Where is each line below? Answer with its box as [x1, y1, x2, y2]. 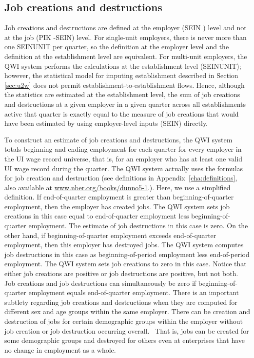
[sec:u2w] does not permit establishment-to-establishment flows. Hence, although [4, 80, 245, 90]
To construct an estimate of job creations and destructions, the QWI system [4, 134, 233, 144]
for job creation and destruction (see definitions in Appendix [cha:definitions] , [4, 173, 237, 183]
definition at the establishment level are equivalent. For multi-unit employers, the [4, 51, 247, 61]
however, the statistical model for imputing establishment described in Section [4, 70, 238, 80]
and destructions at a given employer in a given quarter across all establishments [4, 99, 246, 109]
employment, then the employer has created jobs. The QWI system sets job [4, 201, 230, 211]
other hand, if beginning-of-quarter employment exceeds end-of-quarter [4, 230, 216, 240]
